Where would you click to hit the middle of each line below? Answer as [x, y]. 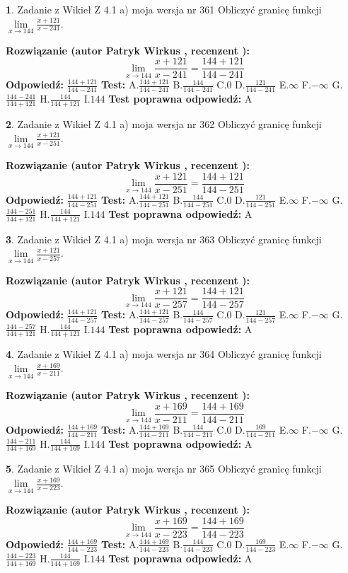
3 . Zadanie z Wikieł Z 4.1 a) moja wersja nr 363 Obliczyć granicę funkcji [164, 239]
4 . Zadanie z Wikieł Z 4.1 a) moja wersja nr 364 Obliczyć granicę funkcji [164, 354]
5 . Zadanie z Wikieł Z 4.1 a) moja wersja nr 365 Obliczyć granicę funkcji [164, 469]
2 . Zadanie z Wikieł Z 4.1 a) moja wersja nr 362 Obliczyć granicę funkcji [164, 124]
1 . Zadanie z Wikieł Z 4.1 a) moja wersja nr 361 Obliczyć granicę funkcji [164, 9]
